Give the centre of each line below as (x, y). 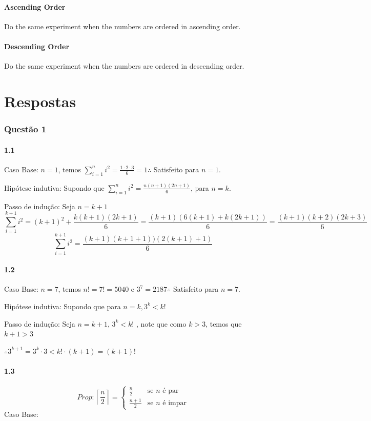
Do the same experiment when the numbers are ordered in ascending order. (122, 26)
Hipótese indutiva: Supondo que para (63, 306)
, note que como (161, 323)
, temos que (224, 323)
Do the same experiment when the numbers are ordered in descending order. (124, 66)
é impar (174, 403)
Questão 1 (25, 129)
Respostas (40, 101)
